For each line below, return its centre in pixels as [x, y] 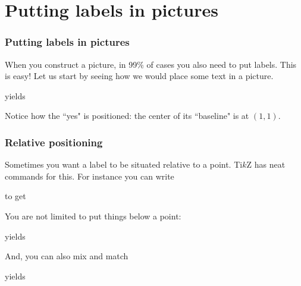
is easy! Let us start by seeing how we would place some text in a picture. [139, 76]
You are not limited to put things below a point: [93, 216]
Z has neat [266, 164]
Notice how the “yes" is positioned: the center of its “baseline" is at [127, 116]
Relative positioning [54, 142]
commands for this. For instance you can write [90, 176]
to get [15, 196]
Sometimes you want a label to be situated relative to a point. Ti [124, 164]
